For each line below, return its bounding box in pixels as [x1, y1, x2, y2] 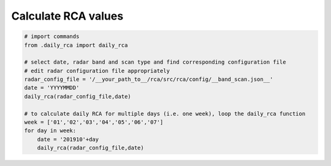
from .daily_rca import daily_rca [24, 42, 128, 48]
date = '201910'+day [37, 135, 99, 143]
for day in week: [24, 127, 77, 134]
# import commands [24, 33, 80, 40]
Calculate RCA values [11, 9, 124, 23]
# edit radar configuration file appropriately [24, 67, 170, 74]
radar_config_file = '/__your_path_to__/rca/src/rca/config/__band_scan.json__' [24, 76, 273, 83]
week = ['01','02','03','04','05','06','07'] [24, 119, 164, 126]
